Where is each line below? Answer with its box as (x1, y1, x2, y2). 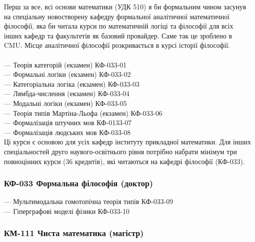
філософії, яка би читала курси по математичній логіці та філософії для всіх (4, 21, 233, 31)
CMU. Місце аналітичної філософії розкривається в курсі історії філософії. (4, 40, 230, 50)
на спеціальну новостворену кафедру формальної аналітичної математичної (4, 11, 230, 21)
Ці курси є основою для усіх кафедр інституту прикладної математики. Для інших (4, 137, 251, 147)
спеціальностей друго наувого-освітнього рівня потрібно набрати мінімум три (4, 146, 237, 156)
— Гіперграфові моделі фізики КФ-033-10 (4, 206, 129, 216)
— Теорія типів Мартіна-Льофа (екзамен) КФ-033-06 (4, 107, 162, 118)
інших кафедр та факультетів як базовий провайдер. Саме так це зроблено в (4, 30, 232, 40)
